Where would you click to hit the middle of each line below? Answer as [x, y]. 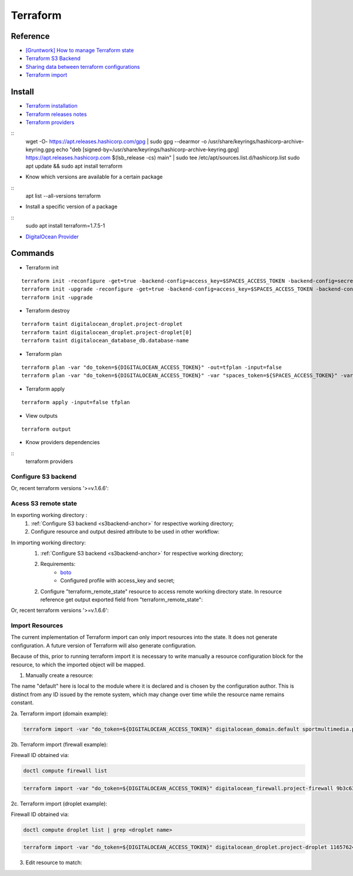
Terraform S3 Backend [53, 58]
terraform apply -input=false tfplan [76, 402]
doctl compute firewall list [65, 770]
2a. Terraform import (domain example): [59, 713]
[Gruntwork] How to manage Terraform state [80, 51]
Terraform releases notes [56, 114]
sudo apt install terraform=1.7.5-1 [65, 226]
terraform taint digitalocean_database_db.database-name [105, 341]
